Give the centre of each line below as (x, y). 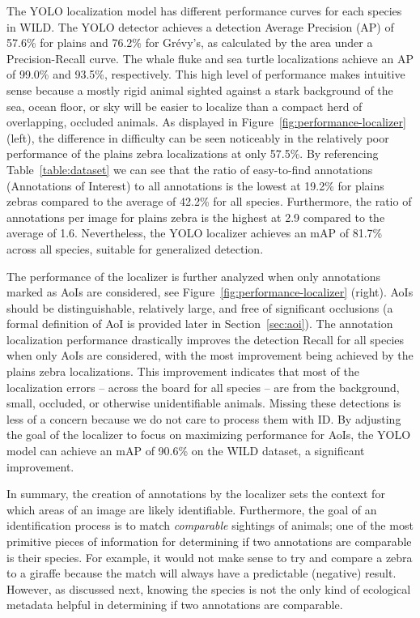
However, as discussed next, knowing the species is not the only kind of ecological (209, 588)
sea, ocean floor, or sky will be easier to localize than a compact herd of (185, 106)
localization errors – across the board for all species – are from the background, (203, 387)
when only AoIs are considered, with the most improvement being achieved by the (210, 355)
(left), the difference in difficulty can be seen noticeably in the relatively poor (198, 137)
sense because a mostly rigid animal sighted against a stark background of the (200, 90)
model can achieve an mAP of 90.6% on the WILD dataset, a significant (186, 451)
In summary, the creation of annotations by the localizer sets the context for (196, 494)
